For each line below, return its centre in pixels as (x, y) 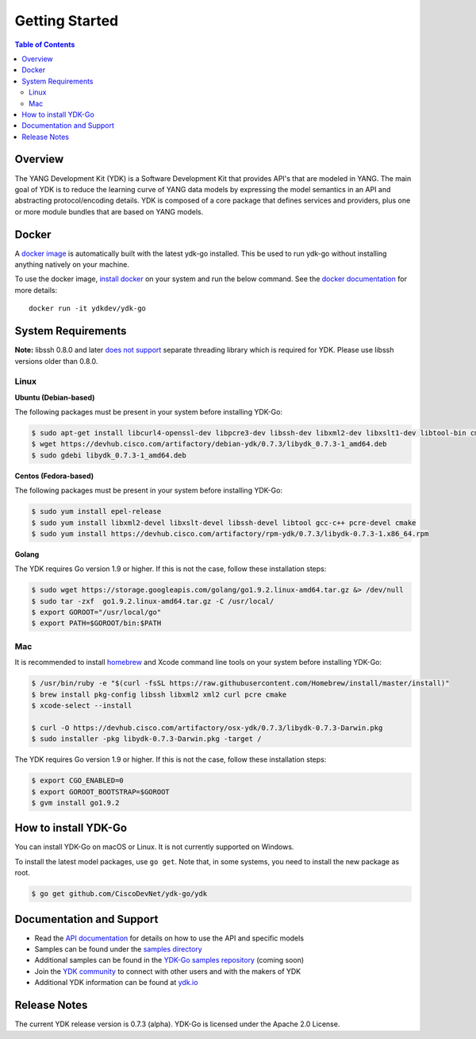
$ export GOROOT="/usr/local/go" (96, 612)
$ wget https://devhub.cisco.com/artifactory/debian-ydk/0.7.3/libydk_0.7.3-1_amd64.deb (209, 444)
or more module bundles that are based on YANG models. (109, 211)
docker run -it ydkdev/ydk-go (88, 309)
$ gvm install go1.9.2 (75, 803)
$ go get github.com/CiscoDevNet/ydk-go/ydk (119, 894)
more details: (36, 290)
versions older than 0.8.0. (56, 361)
